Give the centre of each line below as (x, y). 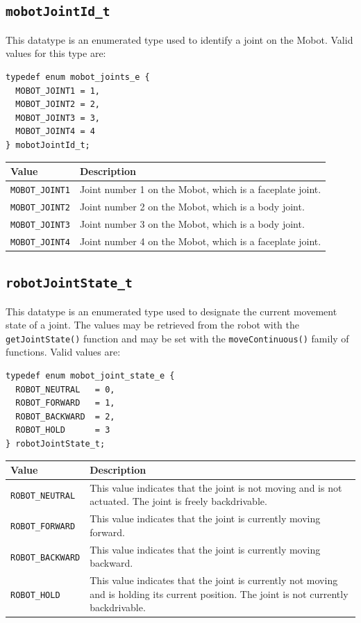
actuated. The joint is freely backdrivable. (178, 501)
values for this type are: (56, 53)
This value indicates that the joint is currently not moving (214, 580)
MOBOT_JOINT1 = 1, (58, 91)
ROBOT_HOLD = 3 (63, 430)
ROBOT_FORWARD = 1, (65, 403)
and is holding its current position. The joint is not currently (219, 593)
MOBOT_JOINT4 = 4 (55, 132)
